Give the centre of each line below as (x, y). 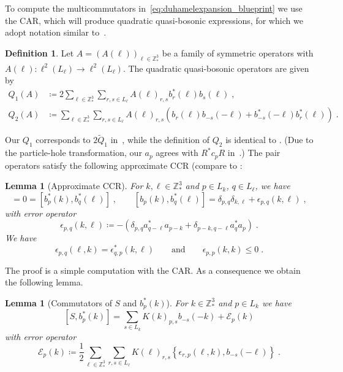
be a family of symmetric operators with (238, 52)
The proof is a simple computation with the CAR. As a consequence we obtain (153, 270)
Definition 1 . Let (40, 52)
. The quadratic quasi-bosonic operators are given (216, 68)
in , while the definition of (160, 140)
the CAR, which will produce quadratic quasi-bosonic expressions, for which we (154, 20)
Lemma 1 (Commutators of (58, 302)
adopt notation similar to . (56, 32)
